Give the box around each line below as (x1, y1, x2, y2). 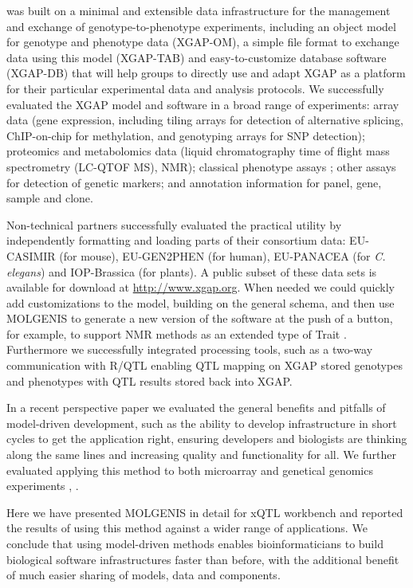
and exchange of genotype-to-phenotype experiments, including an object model (6, 18, 396, 34)
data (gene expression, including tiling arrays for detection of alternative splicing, (6, 112, 403, 128)
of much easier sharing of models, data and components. (6, 566, 281, 583)
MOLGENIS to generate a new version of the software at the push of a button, (6, 310, 393, 327)
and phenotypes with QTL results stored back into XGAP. (6, 372, 293, 389)
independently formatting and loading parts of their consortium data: (6, 232, 346, 249)
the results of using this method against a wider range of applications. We (6, 519, 368, 536)
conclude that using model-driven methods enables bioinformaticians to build (6, 535, 383, 551)
